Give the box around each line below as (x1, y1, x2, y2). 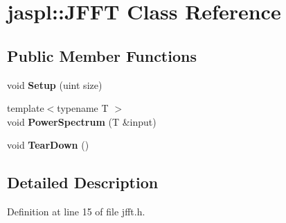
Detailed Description (7, 172, 159, 193)
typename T (57, 101, 109, 115)
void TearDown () (7, 138, 89, 152)
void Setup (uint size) (7, 77, 102, 92)
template (7, 101, 44, 115)
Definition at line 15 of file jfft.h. (7, 204, 145, 219)
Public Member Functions (7, 44, 197, 66)
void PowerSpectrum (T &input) (7, 114, 157, 129)
